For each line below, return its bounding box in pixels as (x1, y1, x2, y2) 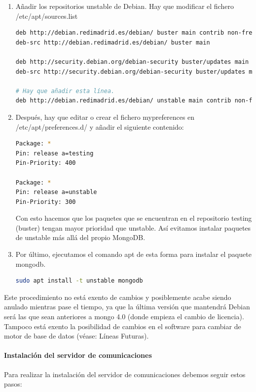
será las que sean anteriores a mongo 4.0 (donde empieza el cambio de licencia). (4, 311, 244, 322)
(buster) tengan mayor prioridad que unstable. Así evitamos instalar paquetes (15, 222, 251, 233)
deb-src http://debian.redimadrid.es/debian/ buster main (15, 39, 210, 46)
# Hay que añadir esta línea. (15, 87, 115, 95)
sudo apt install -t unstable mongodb (15, 277, 143, 285)
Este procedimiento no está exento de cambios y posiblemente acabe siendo (4, 292, 231, 302)
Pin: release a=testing (15, 149, 94, 157)
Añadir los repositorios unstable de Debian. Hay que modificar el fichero (15, 1, 234, 11)
